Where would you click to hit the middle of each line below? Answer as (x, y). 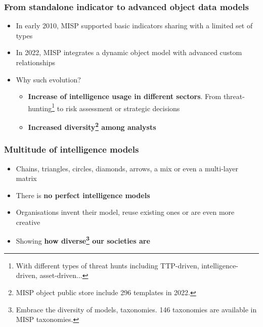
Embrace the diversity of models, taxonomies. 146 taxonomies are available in (136, 309)
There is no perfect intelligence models (83, 195)
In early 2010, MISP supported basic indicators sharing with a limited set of (134, 26)
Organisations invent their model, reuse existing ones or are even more (125, 212)
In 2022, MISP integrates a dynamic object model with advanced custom (129, 52)
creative (28, 222)
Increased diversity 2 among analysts (92, 126)
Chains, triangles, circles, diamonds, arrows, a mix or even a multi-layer (127, 168)
